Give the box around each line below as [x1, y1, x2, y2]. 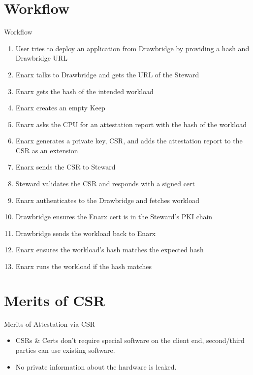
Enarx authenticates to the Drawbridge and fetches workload [15, 195, 200, 205]
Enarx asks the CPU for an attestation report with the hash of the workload [15, 119, 247, 129]
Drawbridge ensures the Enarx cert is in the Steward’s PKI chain [15, 211, 213, 222]
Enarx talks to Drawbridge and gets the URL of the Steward [15, 69, 199, 79]
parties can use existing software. [15, 344, 115, 355]
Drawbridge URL [15, 53, 68, 63]
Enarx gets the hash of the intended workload [15, 86, 154, 96]
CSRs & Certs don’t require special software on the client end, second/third [15, 335, 245, 345]
